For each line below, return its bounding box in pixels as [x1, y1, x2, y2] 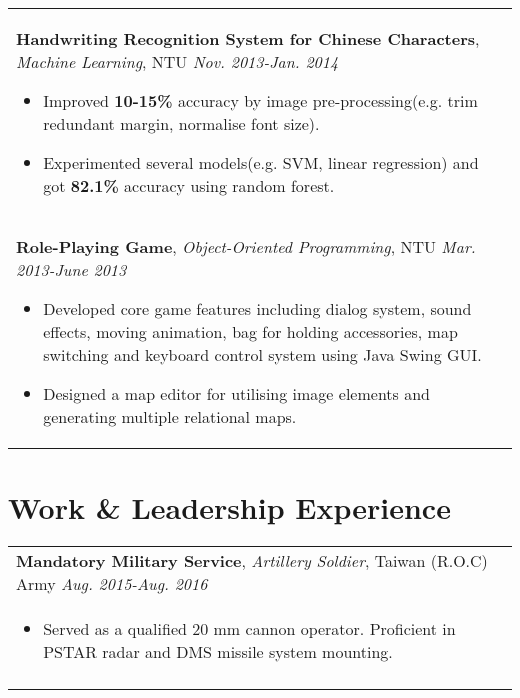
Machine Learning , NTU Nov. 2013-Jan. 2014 [16, 50, 339, 73]
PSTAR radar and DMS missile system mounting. [43, 640, 393, 664]
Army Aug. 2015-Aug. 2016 [16, 572, 208, 596]
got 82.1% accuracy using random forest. [43, 174, 335, 197]
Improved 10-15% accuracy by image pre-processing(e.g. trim [43, 89, 478, 112]
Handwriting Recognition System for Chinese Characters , [16, 27, 480, 50]
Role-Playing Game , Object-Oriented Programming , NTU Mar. [16, 235, 476, 258]
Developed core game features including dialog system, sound [43, 297, 472, 320]
